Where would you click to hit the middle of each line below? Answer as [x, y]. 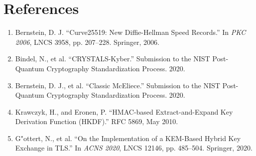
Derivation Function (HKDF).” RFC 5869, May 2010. [97, 121]
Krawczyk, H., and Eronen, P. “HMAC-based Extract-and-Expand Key [124, 111]
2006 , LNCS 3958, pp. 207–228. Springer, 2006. [87, 42]
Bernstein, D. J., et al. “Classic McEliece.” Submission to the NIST [118, 85]
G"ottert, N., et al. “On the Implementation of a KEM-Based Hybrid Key [128, 138]
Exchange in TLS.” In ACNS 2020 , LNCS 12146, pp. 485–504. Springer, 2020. [134, 148]
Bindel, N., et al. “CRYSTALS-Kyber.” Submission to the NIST [113, 59]
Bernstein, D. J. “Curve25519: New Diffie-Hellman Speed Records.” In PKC [130, 32]
